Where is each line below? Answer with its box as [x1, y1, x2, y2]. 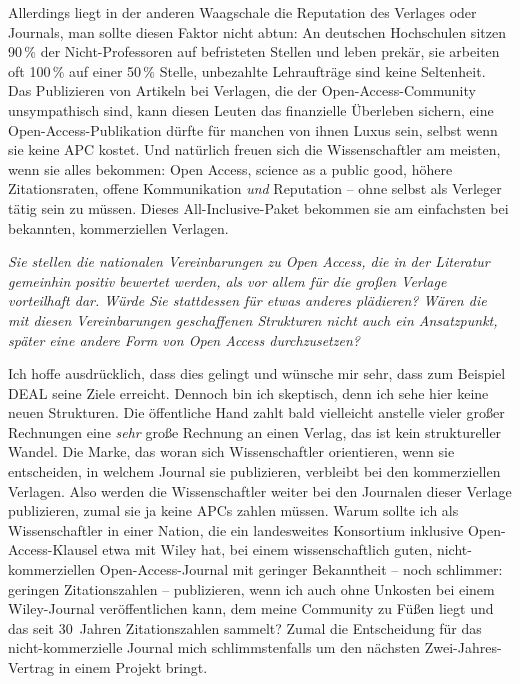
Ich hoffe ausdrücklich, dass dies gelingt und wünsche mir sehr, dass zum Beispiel [8, 363, 506, 384]
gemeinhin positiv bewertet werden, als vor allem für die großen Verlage [8, 270, 447, 291]
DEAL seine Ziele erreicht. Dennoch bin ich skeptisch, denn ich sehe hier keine [8, 382, 489, 403]
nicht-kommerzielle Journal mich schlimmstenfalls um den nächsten [8, 637, 420, 658]
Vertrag [8, 657, 54, 677]
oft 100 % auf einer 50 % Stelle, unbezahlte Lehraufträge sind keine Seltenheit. [8, 60, 486, 81]
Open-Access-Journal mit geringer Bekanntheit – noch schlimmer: [99, 559, 503, 580]
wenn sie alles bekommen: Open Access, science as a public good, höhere [8, 158, 453, 179]
